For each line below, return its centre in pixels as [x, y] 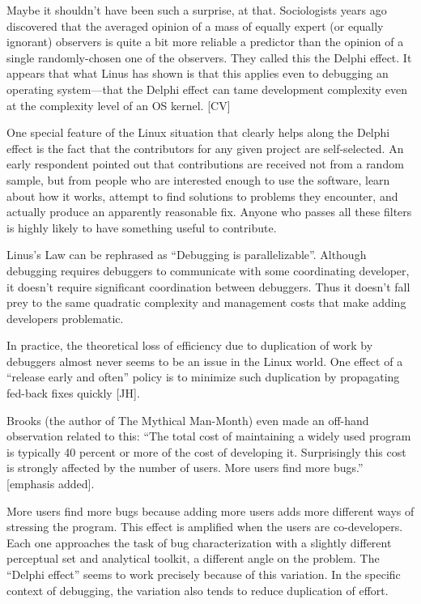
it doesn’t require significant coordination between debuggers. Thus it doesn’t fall [208, 286]
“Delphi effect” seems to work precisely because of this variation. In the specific [204, 574]
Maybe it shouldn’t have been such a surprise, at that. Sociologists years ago [197, 10]
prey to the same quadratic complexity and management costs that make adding [206, 302]
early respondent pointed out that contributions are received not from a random [205, 164]
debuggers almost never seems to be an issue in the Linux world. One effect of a [205, 361]
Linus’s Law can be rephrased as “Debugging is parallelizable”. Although [187, 255]
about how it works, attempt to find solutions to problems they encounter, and [202, 196]
